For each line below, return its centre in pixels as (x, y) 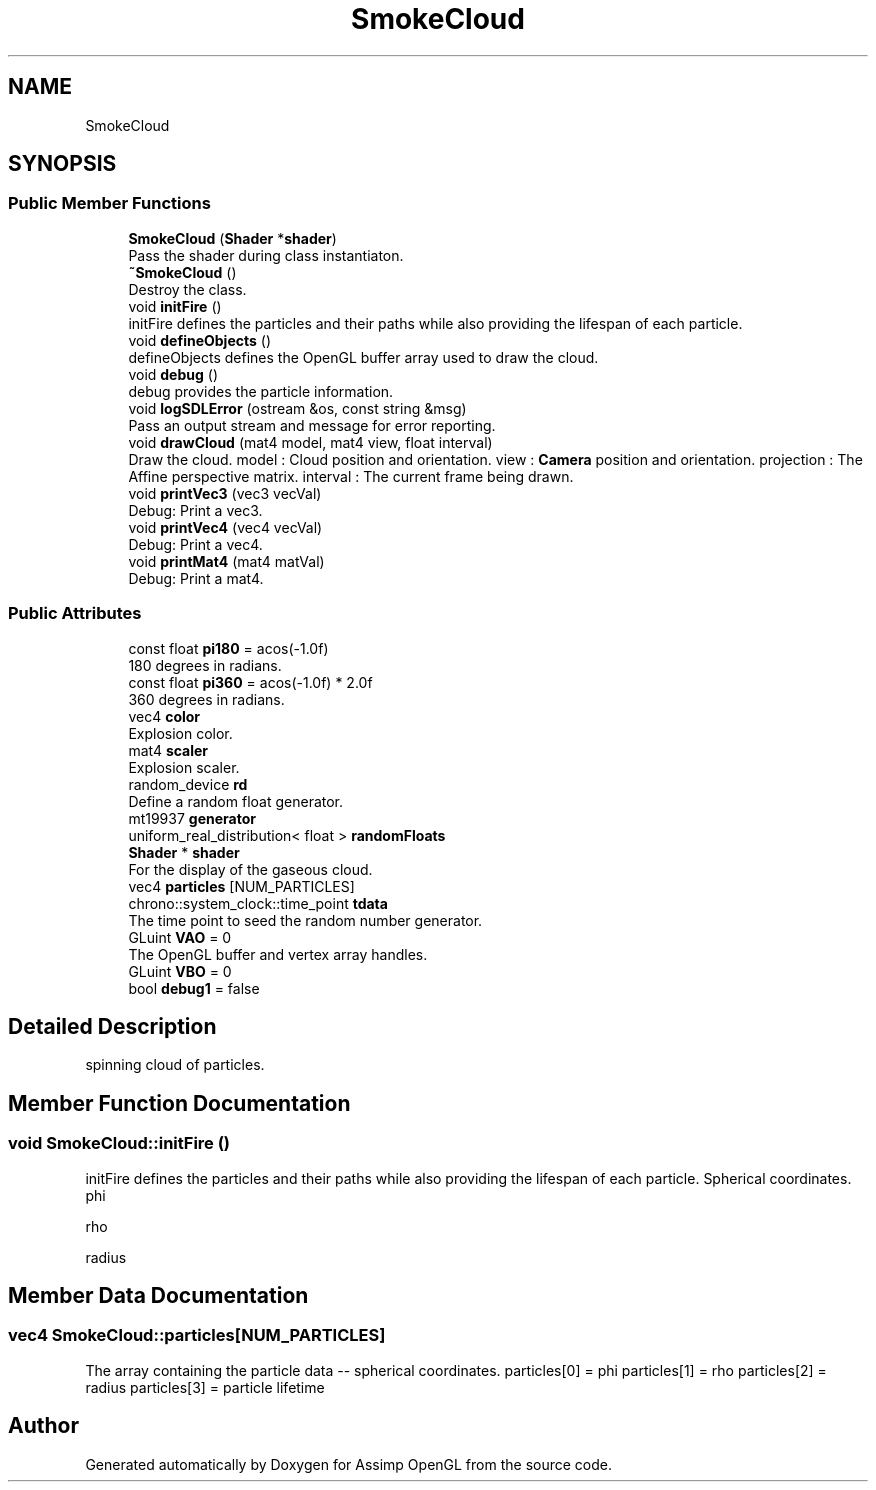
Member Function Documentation (179, 1103)
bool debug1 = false (194, 988)
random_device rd (188, 784)
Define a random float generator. (236, 801)
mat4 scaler (168, 750)
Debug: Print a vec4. (195, 544)
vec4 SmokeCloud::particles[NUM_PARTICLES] (197, 1335)
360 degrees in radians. (206, 699)
